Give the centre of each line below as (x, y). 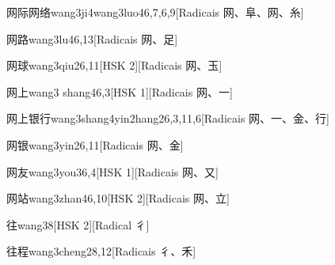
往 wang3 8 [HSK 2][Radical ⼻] (78, 224)
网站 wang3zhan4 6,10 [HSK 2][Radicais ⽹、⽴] (118, 198)
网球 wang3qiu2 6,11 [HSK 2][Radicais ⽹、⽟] (114, 65)
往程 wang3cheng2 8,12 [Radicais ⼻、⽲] (101, 251)
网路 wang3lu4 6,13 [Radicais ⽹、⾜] (92, 38)
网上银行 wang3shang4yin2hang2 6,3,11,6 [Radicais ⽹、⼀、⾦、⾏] (168, 118)
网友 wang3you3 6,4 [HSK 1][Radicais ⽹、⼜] (112, 171)
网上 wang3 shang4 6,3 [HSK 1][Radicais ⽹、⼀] (120, 91)
